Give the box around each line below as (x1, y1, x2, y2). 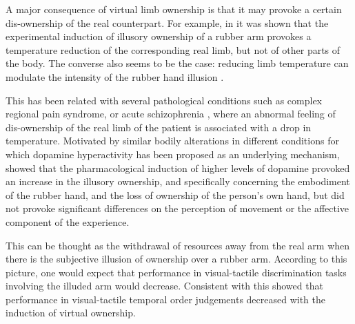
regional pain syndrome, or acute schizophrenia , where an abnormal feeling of (6, 106, 336, 121)
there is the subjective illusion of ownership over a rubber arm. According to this (6, 251, 347, 266)
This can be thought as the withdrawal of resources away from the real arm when (6, 238, 350, 252)
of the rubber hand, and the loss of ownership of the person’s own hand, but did (6, 187, 345, 202)
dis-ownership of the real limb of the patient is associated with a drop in (6, 120, 312, 134)
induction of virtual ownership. (6, 305, 136, 320)
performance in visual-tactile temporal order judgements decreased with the (6, 292, 326, 306)
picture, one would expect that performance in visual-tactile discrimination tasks (6, 265, 347, 279)
